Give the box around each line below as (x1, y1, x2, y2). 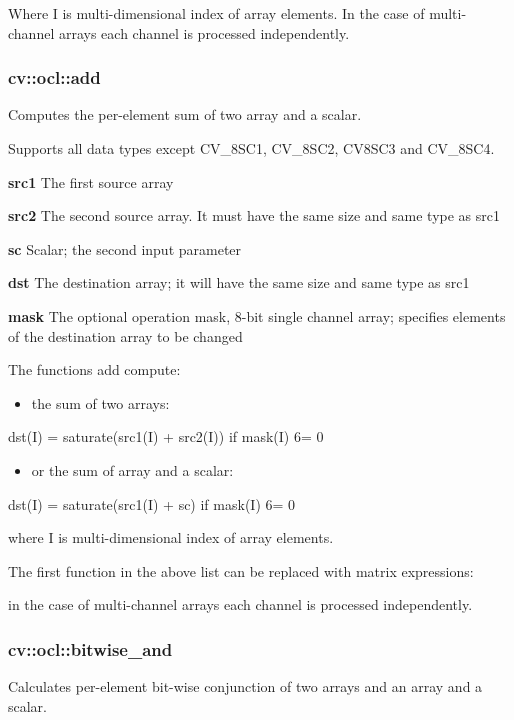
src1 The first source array (8, 171, 174, 192)
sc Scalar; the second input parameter (8, 238, 242, 259)
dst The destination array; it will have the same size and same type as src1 (8, 272, 470, 293)
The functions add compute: (8, 359, 181, 380)
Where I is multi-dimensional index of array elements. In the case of (8, 3, 425, 23)
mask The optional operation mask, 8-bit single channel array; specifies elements (8, 305, 506, 326)
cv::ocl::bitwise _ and (8, 636, 173, 661)
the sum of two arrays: (31, 392, 170, 413)
